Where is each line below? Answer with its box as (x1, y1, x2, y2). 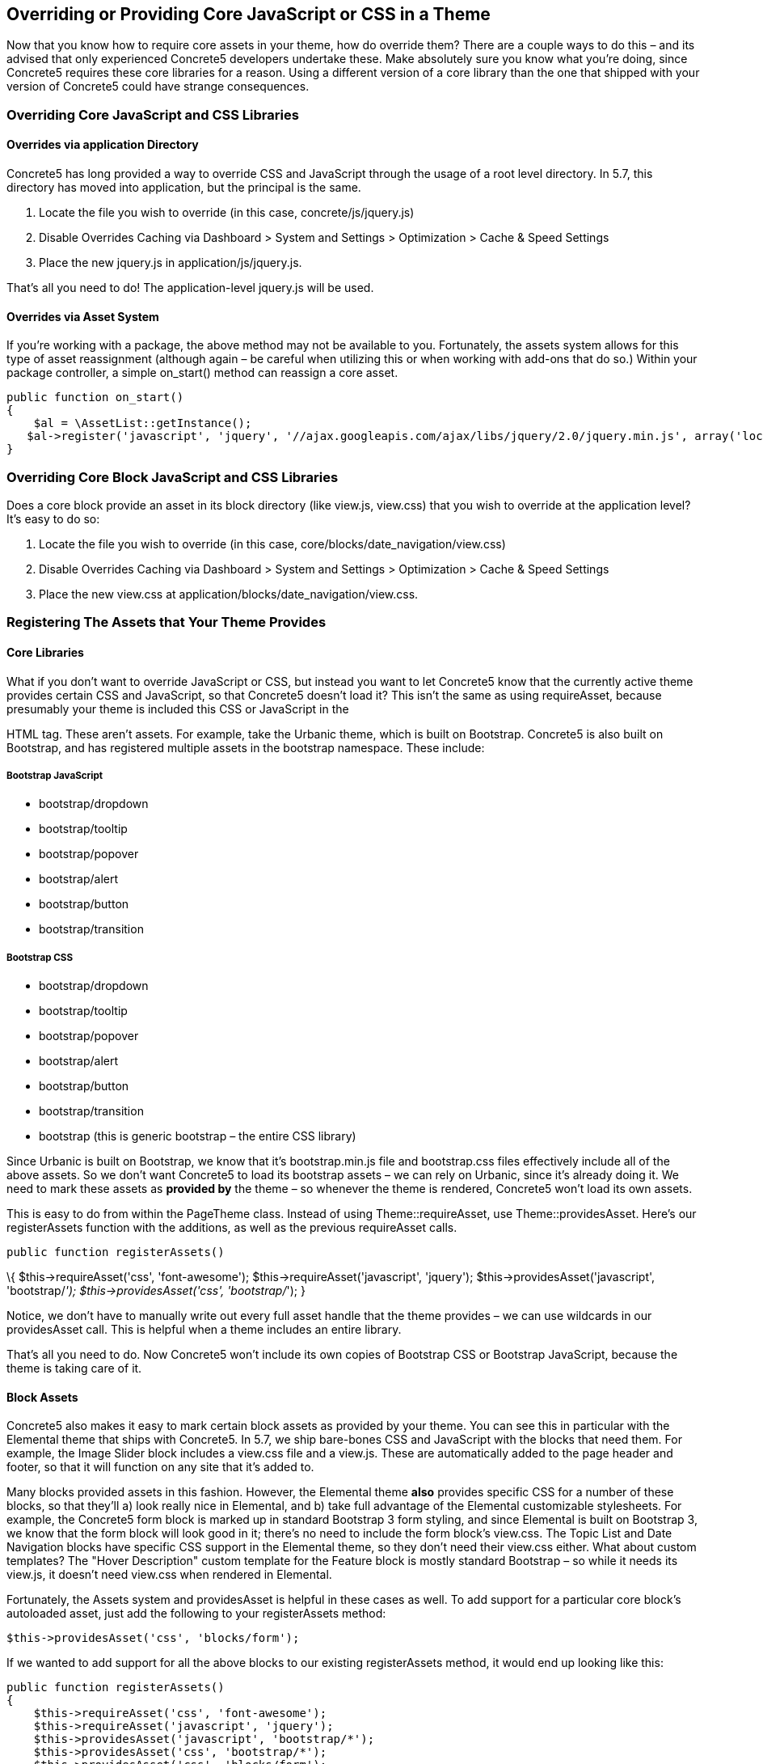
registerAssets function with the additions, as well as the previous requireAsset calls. (6, 1220, 457, 1235)
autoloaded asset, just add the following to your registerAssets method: (6, 1606, 386, 1621)
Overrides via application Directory (6, 137, 199, 152)
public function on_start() (6, 391, 184, 404)
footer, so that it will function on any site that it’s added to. (6, 1460, 314, 1474)
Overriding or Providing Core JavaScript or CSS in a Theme (6, 4, 491, 24)
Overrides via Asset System (6, 309, 159, 324)
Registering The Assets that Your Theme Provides (6, 614, 327, 631)
